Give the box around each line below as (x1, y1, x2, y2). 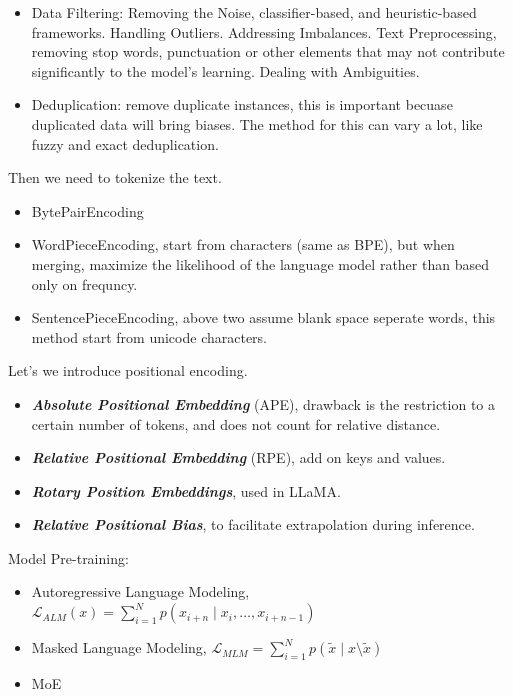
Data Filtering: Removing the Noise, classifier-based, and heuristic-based (31, 2, 477, 22)
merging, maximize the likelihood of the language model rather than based (31, 253, 489, 274)
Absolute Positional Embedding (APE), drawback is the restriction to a (31, 393, 495, 414)
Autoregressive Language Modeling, (31, 581, 250, 602)
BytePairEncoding (31, 200, 144, 221)
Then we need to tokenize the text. (8, 167, 222, 188)
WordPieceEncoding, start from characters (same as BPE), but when (31, 234, 455, 255)
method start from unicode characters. (31, 326, 267, 347)
